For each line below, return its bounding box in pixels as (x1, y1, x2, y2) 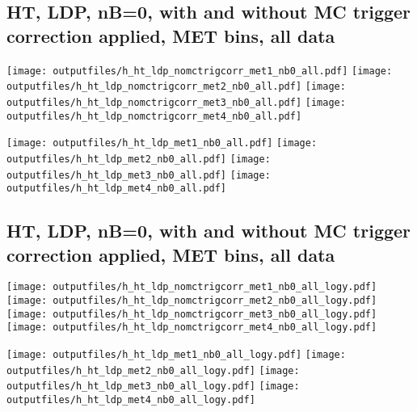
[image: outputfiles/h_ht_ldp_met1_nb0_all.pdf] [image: (6, 137, 318, 149)
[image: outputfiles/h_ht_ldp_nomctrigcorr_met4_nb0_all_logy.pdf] (6, 322, 377, 334)
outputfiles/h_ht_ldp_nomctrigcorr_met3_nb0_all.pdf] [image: (6, 96, 346, 108)
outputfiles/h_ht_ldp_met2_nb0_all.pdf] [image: (6, 153, 271, 165)
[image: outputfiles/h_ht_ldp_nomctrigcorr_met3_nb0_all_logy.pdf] (6, 308, 377, 320)
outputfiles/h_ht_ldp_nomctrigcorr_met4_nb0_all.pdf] (6, 110, 302, 122)
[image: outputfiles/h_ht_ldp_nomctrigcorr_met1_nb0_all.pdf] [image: (6, 65, 393, 77)
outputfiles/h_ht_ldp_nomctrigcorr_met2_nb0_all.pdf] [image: (6, 81, 346, 93)
